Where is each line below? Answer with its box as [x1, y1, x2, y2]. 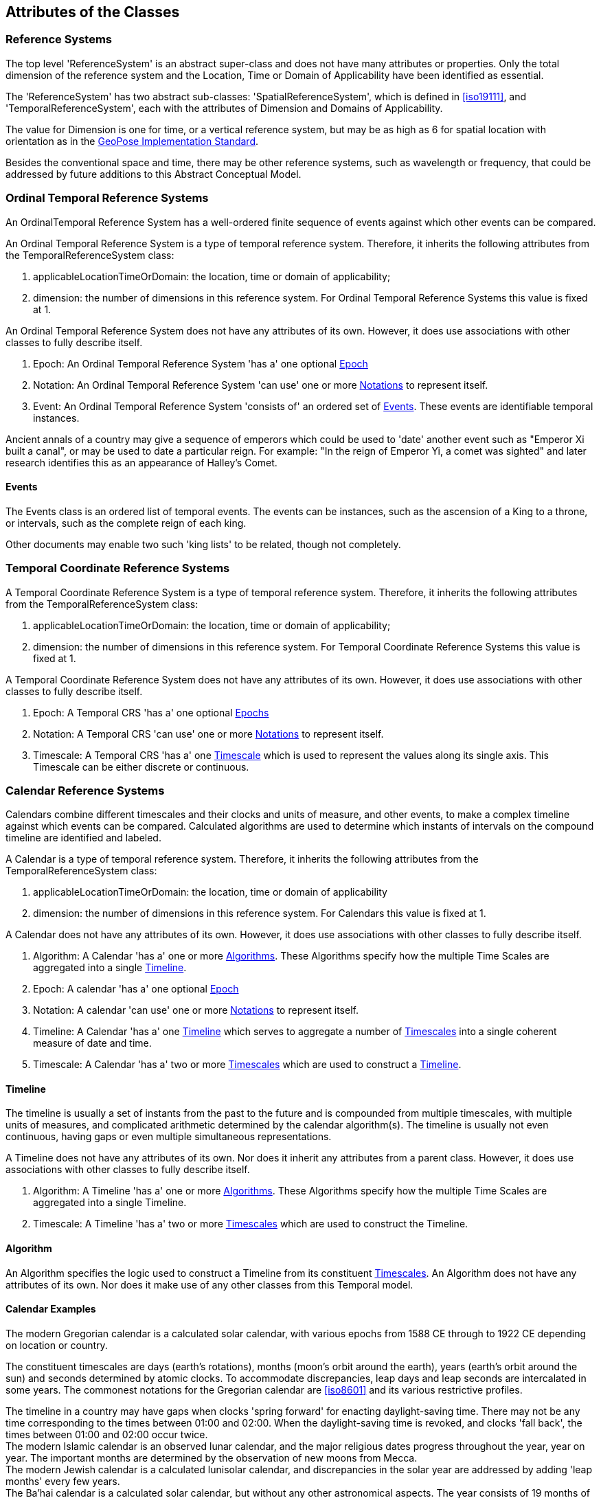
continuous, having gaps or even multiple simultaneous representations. [5, 1131, 332, 1143]
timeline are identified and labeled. [5, 832, 161, 844]
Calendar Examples [5, 1303, 96, 1315]
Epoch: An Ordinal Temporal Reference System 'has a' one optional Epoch [33, 357, 368, 370]
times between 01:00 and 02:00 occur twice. [5, 1428, 208, 1440]
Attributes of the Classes [5, 3, 180, 21]
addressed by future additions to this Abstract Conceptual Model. [5, 168, 302, 180]
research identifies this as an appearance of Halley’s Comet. [5, 456, 277, 468]
